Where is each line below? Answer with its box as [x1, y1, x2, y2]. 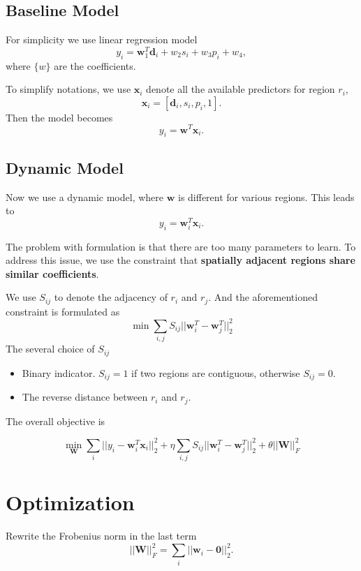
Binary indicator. [22, 365, 96, 380]
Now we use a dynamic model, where [6, 189, 164, 204]
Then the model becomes [6, 110, 113, 124]
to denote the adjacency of [54, 290, 168, 304]
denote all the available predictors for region [146, 82, 335, 96]
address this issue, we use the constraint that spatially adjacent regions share [6, 253, 355, 267]
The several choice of [6, 341, 95, 356]
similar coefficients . [6, 266, 99, 281]
